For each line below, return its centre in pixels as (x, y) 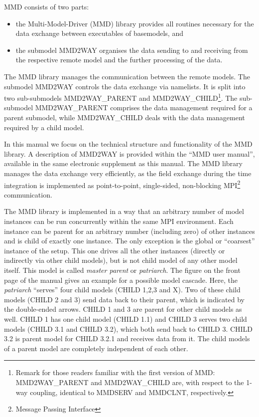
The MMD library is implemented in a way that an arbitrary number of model (124, 211)
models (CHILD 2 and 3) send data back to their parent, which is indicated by (124, 299)
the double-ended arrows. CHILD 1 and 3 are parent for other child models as (123, 309)
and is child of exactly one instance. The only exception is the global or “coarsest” (129, 241)
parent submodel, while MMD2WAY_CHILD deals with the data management (125, 117)
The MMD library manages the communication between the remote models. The (127, 76)
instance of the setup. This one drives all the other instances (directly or (115, 250)
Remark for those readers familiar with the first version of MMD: (115, 372)
